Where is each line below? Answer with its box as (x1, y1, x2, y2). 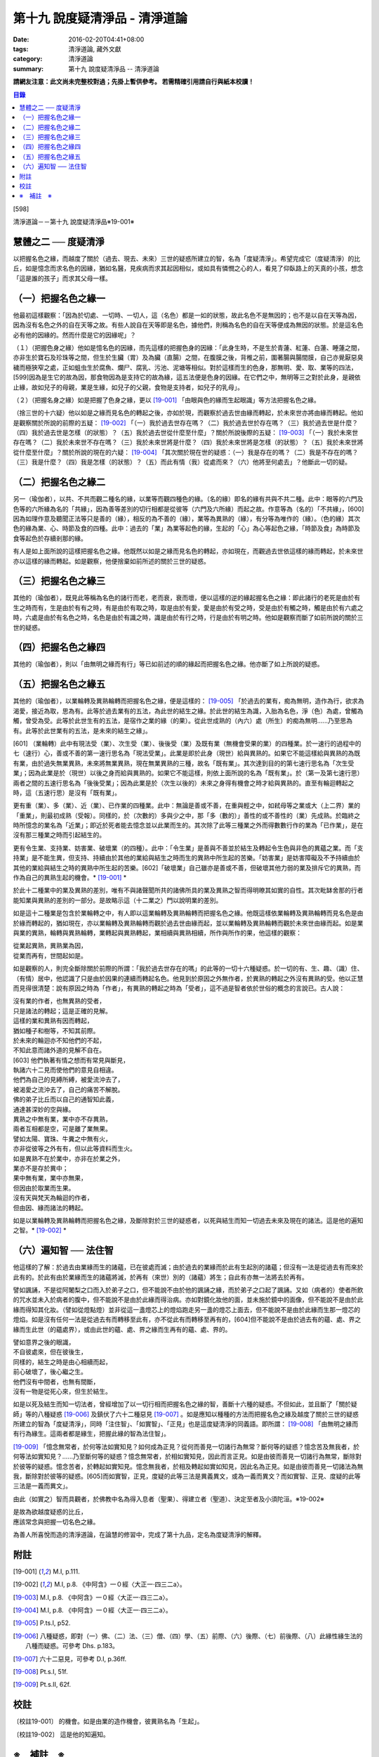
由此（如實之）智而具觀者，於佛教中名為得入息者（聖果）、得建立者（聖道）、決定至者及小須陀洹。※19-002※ (13, 1494, 324, 1503)
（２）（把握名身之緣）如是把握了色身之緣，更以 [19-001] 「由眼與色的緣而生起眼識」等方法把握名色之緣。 (13, 396, 321, 404)
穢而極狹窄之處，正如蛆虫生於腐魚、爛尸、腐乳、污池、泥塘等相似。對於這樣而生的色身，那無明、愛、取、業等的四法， (13, 363, 357, 372)
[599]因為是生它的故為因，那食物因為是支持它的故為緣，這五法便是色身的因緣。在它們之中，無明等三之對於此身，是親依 (13, 373, 361, 382)
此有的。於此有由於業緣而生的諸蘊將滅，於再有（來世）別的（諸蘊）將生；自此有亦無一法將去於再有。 (13, 1273, 308, 1281)
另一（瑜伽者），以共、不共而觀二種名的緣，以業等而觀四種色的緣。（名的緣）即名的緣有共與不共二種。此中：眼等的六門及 (13, 495, 364, 503)
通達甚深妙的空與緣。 (13, 1105, 75, 1113)
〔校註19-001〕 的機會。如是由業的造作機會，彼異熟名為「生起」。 (13, 1717, 204, 1725)
